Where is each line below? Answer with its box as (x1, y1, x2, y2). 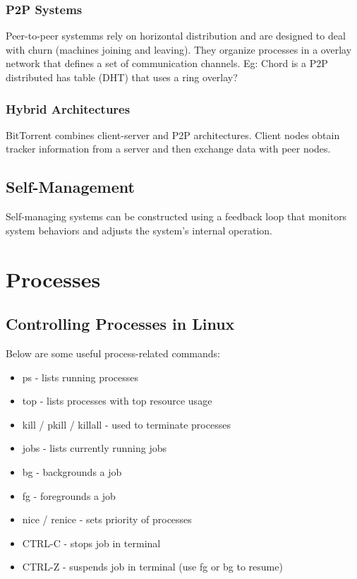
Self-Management (6, 176, 135, 198)
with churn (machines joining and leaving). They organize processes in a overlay (6, 42, 352, 56)
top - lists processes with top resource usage (22, 393, 212, 408)
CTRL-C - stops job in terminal (22, 535, 161, 550)
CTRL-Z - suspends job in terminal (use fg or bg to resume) (22, 559, 283, 574)
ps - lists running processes (22, 369, 139, 384)
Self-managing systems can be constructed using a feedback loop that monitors (6, 209, 347, 224)
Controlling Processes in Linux (6, 313, 235, 335)
